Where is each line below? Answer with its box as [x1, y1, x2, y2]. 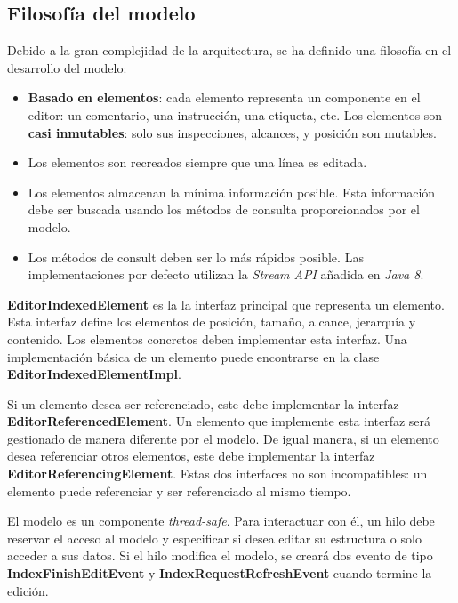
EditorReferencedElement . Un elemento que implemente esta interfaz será [7, 412, 431, 430]
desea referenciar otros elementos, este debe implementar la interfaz [7, 446, 375, 465]
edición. [7, 581, 49, 599]
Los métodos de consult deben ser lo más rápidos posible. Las [28, 247, 364, 266]
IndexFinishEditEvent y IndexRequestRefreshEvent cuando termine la [7, 564, 432, 583]
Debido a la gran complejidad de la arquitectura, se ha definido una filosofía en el [7, 41, 452, 60]
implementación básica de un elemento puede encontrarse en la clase [7, 347, 380, 366]
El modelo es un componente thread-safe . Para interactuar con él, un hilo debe [7, 511, 435, 530]
